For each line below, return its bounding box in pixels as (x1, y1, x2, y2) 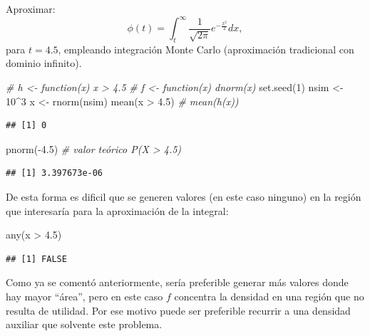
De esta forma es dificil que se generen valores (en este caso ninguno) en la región (6, 189, 361, 204)
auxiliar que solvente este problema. (6, 317, 163, 332)
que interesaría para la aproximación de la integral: (6, 203, 229, 218)
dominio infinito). (6, 56, 82, 70)
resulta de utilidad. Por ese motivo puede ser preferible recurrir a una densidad (6, 303, 351, 317)
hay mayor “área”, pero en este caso (6, 289, 163, 304)
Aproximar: (6, 1, 56, 16)
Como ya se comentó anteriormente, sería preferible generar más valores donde (6, 275, 349, 290)
